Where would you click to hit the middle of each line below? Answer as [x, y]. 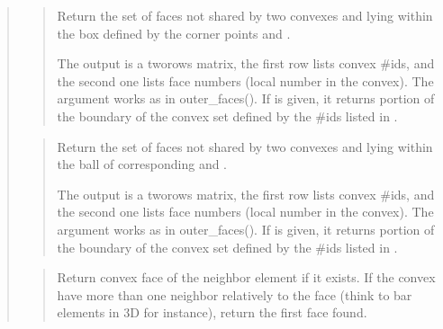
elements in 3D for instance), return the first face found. [212, 312]
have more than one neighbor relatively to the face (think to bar [235, 294]
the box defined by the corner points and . [174, 33]
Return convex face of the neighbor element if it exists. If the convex [246, 277]
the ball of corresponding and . [142, 164]
